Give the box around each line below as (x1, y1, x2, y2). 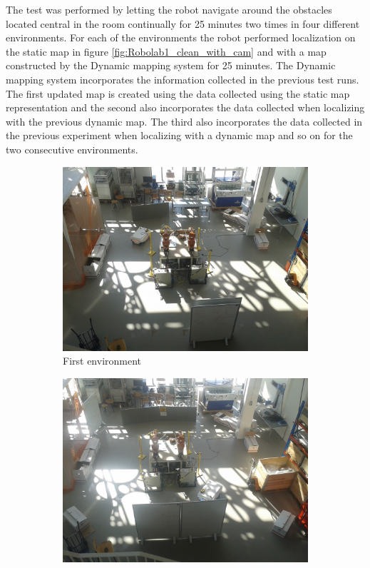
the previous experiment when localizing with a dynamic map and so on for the (6, 128, 353, 143)
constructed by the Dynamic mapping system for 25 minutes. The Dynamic (6, 58, 336, 73)
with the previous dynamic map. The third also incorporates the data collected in (6, 113, 363, 128)
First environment (63, 353, 142, 368)
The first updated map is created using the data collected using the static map (6, 86, 350, 101)
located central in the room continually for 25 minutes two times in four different (6, 16, 360, 31)
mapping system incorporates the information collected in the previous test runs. (6, 71, 359, 86)
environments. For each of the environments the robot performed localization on (6, 30, 356, 45)
